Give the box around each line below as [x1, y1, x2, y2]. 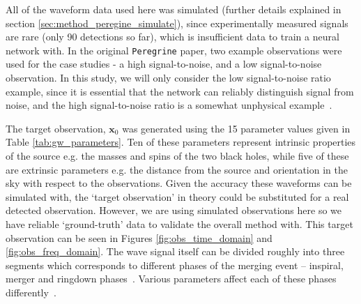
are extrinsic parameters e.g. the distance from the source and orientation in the [6, 162, 348, 176]
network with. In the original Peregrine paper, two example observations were [6, 43, 342, 57]
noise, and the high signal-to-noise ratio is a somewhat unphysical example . [6, 98, 332, 112]
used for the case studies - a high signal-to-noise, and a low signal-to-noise [6, 56, 322, 71]
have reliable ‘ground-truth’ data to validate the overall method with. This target [6, 216, 353, 231]
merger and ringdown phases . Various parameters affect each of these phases [6, 271, 337, 286]
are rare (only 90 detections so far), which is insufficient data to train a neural [6, 29, 339, 44]
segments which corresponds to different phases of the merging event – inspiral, [6, 257, 344, 272]
